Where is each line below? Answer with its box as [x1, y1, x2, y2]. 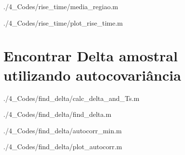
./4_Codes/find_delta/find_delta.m [3, 109, 112, 119]
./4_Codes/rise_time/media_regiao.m [3, 1, 118, 11]
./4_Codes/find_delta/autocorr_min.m [3, 125, 122, 135]
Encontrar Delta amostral [3, 46, 178, 66]
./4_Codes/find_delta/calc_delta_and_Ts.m [3, 93, 140, 103]
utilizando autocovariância [3, 65, 181, 85]
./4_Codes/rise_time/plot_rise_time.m [3, 17, 123, 28]
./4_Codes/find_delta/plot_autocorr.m [3, 141, 122, 152]
